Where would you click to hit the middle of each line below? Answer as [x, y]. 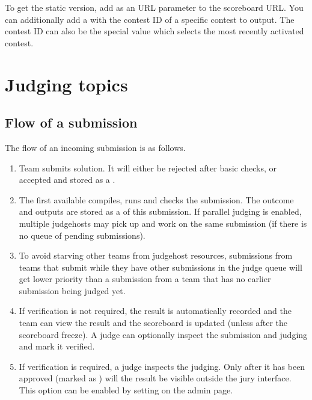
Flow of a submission [71, 122]
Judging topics [66, 84]
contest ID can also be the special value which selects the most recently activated [154, 31]
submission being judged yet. [72, 290]
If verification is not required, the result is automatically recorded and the [155, 311]
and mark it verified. [57, 346]
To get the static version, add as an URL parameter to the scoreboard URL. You [154, 7]
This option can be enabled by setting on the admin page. [126, 390]
